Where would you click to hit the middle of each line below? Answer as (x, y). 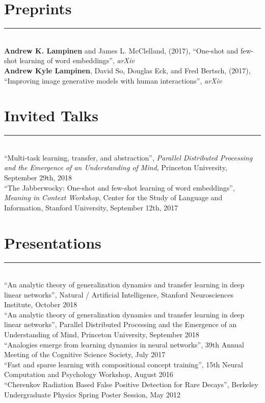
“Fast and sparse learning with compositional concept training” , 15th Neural (124, 364)
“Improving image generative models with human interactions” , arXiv (113, 80)
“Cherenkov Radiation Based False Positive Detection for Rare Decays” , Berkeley (131, 384)
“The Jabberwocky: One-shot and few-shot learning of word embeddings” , (120, 187)
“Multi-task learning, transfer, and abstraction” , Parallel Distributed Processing (128, 157)
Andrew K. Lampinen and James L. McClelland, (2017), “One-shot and (121, 50)
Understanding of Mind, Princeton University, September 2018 (102, 334)
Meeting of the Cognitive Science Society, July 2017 (85, 354)
